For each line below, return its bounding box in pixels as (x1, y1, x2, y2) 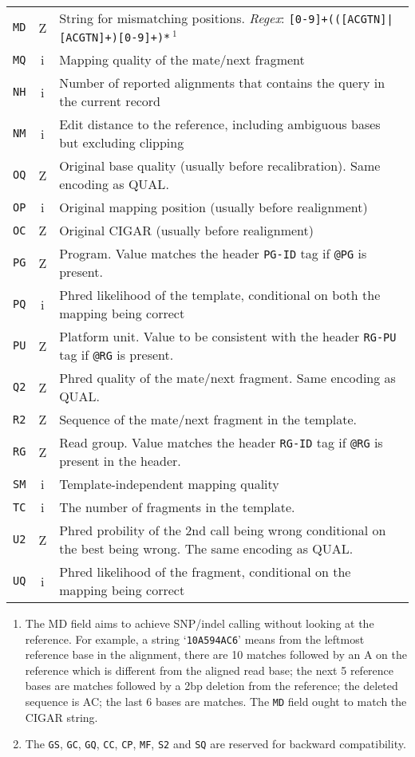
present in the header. (59, 451, 181, 470)
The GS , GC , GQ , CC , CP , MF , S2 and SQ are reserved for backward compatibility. (25, 735, 406, 752)
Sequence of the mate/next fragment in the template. (59, 410, 358, 428)
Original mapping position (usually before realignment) (59, 198, 368, 216)
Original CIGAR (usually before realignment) (59, 221, 314, 239)
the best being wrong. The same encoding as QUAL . (59, 539, 354, 558)
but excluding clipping (59, 133, 184, 152)
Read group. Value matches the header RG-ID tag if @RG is (59, 433, 383, 451)
